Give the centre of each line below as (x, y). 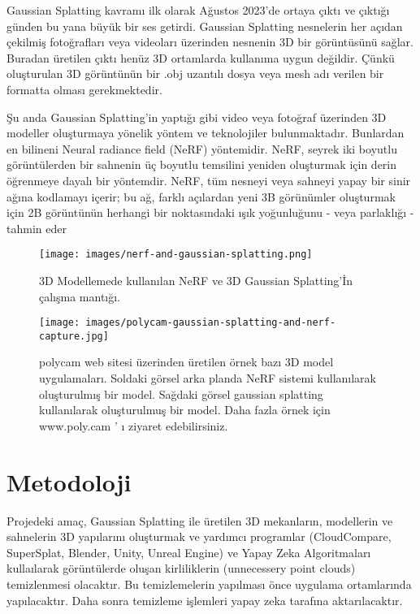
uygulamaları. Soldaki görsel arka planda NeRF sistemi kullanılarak (208, 378)
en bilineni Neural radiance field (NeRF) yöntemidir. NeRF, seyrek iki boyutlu (202, 148)
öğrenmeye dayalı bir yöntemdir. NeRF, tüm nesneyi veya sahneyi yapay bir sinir (209, 180)
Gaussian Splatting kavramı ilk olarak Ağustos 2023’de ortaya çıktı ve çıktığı (198, 10)
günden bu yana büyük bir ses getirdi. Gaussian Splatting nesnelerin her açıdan (205, 26)
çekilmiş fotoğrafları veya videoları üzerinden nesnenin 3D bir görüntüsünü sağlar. (210, 42)
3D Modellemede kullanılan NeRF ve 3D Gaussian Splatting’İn (196, 280)
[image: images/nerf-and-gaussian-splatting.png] (176, 255)
